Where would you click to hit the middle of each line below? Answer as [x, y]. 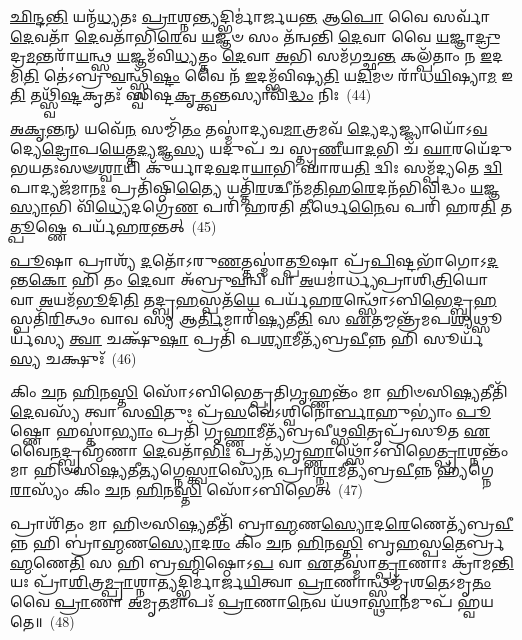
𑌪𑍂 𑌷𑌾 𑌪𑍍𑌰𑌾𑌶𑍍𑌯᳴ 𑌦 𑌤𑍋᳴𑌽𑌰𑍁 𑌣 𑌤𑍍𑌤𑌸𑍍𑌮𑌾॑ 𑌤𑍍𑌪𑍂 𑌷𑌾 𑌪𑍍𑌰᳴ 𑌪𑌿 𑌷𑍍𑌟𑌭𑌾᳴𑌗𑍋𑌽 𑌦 [254, 259]
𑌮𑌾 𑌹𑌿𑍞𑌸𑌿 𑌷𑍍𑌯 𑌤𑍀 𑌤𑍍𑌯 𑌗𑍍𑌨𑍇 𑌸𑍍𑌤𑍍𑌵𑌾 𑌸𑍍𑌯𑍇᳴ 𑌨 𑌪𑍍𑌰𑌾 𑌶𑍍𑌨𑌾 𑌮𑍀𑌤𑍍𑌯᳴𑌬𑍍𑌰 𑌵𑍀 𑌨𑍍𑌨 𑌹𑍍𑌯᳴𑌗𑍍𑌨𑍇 [252, 469]
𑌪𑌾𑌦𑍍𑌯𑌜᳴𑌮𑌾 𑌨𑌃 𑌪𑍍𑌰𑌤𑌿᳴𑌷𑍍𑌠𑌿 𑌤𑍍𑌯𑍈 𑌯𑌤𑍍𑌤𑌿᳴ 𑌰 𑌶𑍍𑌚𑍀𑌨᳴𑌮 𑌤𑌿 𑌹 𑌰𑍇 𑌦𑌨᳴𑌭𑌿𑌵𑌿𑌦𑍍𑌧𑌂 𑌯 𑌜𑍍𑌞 [255, 186]
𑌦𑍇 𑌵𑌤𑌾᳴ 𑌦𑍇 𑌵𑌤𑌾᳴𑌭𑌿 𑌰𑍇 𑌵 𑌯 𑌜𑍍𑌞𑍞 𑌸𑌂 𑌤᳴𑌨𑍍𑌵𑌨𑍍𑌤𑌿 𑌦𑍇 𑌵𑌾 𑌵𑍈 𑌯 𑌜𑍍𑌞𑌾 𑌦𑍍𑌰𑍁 [255, 35]
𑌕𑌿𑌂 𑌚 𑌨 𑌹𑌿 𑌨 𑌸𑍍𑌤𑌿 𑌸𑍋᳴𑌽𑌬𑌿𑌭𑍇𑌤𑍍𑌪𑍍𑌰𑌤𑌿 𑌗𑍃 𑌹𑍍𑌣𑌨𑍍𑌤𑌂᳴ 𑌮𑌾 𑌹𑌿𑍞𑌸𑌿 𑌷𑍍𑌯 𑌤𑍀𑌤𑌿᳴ [259, 391]
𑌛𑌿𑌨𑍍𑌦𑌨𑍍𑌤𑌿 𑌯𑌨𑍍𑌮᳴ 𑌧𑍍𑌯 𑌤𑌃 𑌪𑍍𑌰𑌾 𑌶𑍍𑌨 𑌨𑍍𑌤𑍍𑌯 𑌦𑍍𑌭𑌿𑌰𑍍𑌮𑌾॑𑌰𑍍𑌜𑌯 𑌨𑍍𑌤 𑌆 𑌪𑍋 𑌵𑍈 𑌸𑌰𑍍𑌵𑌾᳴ [250, 16]
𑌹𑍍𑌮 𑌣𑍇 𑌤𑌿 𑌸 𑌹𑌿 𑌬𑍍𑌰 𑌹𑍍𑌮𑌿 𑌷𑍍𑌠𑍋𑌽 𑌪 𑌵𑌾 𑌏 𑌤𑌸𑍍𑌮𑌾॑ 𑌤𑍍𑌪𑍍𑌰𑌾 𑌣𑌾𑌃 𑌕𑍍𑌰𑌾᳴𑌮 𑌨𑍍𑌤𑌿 [262, 561]
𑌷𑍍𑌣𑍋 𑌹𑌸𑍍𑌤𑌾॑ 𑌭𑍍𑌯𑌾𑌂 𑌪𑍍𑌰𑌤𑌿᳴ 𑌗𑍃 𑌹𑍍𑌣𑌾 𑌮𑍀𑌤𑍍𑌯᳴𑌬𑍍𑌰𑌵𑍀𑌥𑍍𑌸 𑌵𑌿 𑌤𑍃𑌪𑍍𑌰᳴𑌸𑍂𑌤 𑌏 [250, 430]
